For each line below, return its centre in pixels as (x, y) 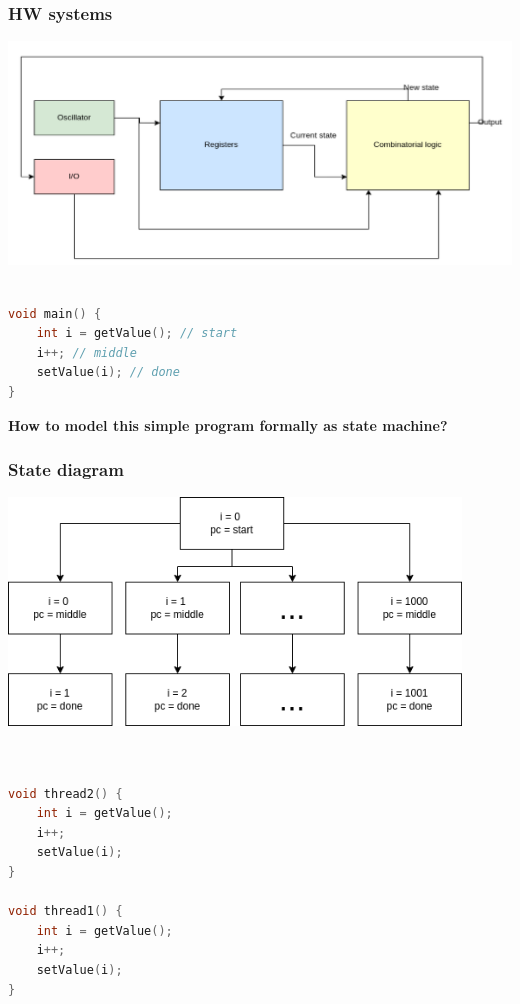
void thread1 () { (65, 911)
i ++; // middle (86, 352)
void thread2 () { (65, 793)
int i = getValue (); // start (137, 333)
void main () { (55, 313)
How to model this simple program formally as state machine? (228, 424)
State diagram (66, 469)
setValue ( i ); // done (108, 372)
